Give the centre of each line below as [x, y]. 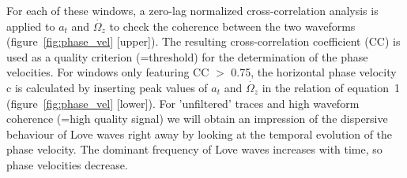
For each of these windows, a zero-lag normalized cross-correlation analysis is [192, 10]
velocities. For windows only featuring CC [108, 72]
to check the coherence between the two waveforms [232, 26]
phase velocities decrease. [67, 164]
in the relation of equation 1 [331, 87]
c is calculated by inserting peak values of [107, 87]
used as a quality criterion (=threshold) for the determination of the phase [187, 56]
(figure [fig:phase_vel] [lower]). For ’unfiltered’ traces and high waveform [183, 103]
